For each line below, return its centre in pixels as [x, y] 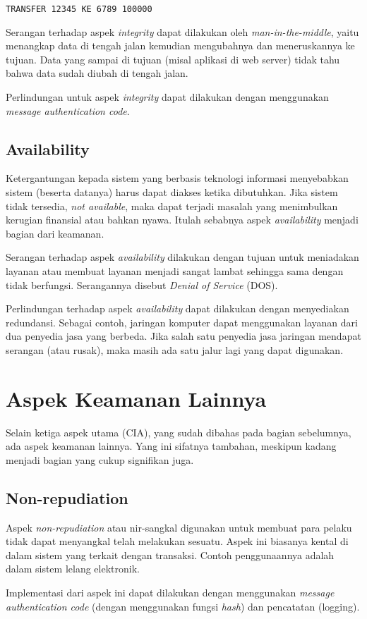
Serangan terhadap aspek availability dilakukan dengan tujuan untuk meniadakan [182, 257]
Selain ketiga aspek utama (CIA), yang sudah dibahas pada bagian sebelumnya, [179, 432]
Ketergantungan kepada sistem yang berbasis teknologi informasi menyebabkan [177, 178]
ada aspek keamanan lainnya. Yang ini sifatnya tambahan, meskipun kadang [171, 446]
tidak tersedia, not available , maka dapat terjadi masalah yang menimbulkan [172, 206]
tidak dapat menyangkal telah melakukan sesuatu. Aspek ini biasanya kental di [177, 541]
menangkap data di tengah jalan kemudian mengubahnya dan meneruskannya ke [180, 45]
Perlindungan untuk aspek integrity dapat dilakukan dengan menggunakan [167, 97]
